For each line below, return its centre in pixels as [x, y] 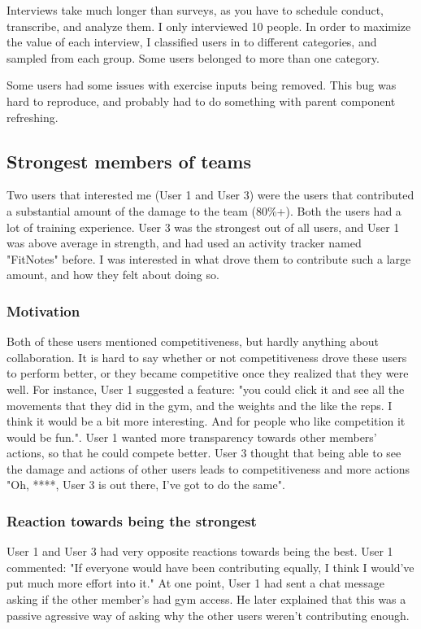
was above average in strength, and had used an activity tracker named [184, 243]
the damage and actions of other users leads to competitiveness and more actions [208, 468]
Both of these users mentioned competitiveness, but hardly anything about [193, 341]
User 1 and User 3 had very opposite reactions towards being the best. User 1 [200, 551]
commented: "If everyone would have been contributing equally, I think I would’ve [210, 567]
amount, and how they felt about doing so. [113, 275]
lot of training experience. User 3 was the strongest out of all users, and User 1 [203, 227]
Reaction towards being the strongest [132, 521]
